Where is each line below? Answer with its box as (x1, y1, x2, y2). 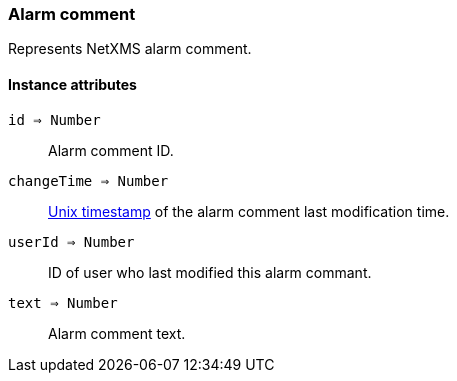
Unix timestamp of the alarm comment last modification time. (48, 202, 450, 220)
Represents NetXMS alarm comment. (8, 40, 252, 58)
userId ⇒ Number (8, 233, 135, 250)
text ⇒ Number (8, 294, 118, 311)
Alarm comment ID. (48, 141, 174, 159)
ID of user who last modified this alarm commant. (48, 263, 372, 281)
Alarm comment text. (48, 324, 186, 342)
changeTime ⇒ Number (8, 172, 169, 189)
